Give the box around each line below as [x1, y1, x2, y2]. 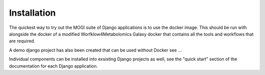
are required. [9, 38, 35, 44]
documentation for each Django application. [9, 63, 98, 69]
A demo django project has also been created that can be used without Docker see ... [9, 47, 182, 53]
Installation [9, 7, 56, 18]
